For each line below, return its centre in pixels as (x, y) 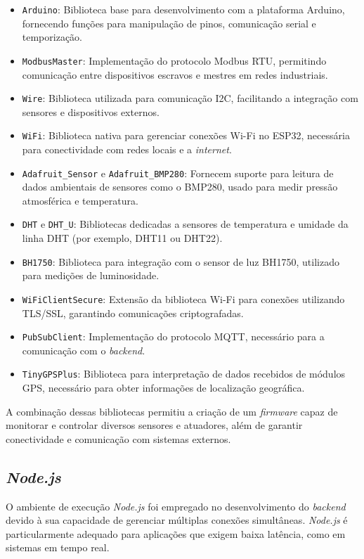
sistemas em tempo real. (58, 547)
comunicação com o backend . (84, 350)
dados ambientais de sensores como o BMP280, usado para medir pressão (180, 187)
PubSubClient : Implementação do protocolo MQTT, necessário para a (173, 336)
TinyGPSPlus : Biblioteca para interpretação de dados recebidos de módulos (184, 374)
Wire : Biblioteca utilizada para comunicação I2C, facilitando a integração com (190, 98)
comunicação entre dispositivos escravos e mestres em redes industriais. (175, 74)
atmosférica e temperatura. (80, 200)
